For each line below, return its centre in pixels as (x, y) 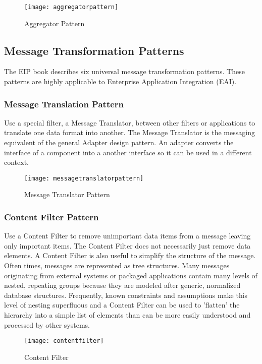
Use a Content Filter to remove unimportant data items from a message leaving (127, 236)
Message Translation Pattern (64, 104)
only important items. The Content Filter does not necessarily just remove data (127, 245)
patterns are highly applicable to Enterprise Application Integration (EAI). (120, 81)
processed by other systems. (47, 324)
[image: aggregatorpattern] (71, 7)
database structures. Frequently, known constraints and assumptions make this (126, 295)
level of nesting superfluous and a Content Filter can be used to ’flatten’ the (122, 305)
